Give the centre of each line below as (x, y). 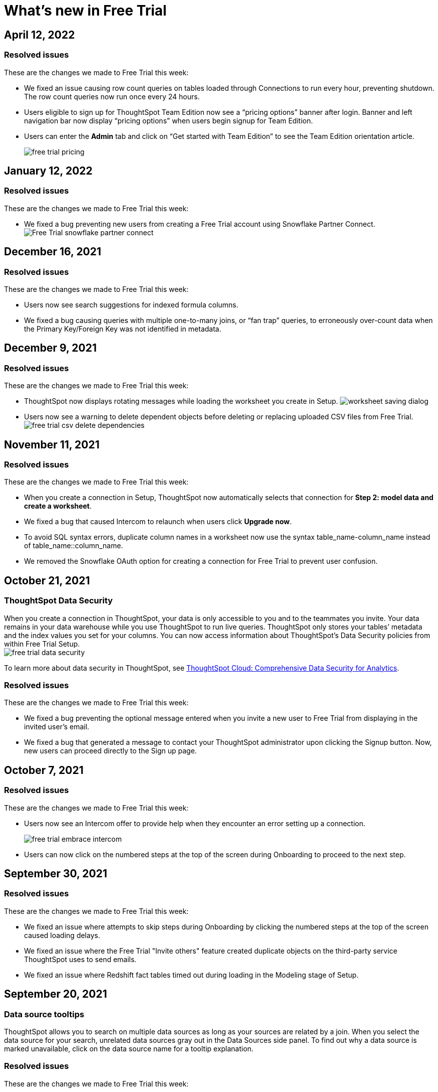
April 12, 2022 (40, 35)
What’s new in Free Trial (85, 11)
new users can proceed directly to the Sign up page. (111, 751)
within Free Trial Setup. (42, 644)
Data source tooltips (44, 1014)
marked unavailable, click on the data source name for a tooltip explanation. (129, 1049)
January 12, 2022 (48, 171)
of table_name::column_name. (74, 546)
